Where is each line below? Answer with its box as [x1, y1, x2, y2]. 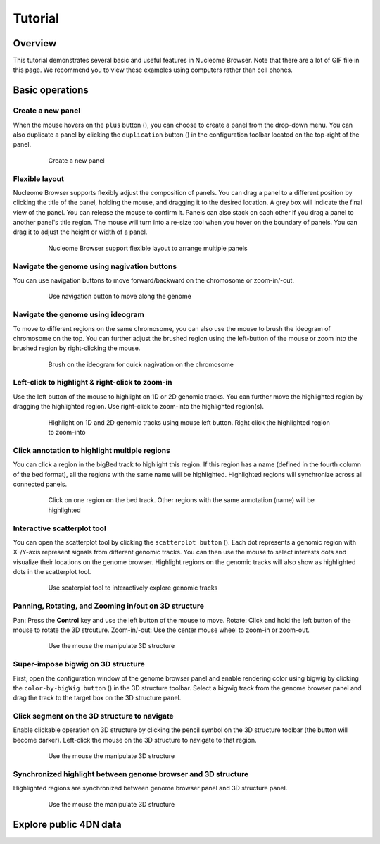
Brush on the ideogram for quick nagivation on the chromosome [48, 360, 234, 368]
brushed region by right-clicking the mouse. [13, 344, 141, 352]
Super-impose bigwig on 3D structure [13, 659, 145, 669]
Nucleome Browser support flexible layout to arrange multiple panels [48, 244, 248, 252]
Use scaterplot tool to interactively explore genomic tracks [48, 583, 218, 592]
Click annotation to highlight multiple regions [13, 445, 170, 455]
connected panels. [13, 480, 68, 488]
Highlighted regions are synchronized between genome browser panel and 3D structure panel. [13, 784, 288, 793]
